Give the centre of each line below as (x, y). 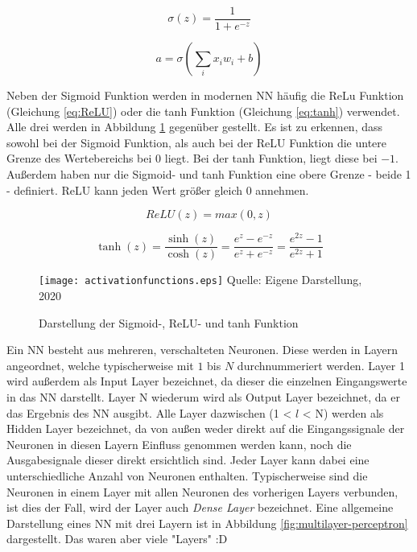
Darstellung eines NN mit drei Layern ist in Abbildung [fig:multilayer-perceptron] (207, 523)
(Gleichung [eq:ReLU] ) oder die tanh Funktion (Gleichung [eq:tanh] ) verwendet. (203, 111)
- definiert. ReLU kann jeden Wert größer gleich (124, 189)
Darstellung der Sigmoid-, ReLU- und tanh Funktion (169, 322)
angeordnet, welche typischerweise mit (100, 365)
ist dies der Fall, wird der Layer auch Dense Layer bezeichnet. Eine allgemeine (200, 507)
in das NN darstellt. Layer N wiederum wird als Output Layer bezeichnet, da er (203, 396)
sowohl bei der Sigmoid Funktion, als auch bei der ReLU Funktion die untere (197, 142)
